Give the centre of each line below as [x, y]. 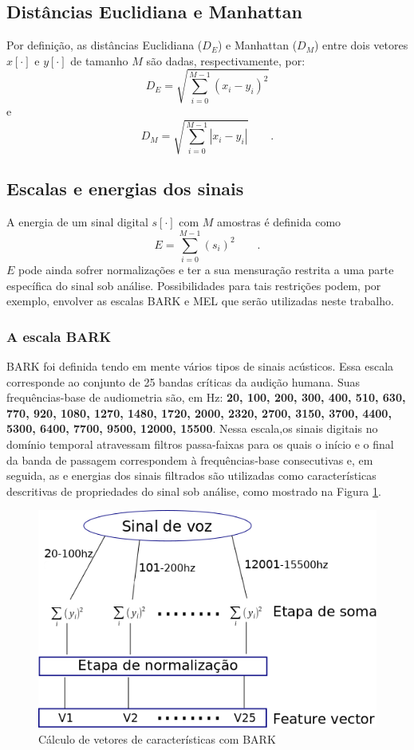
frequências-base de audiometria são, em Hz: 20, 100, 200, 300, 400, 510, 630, [206, 397]
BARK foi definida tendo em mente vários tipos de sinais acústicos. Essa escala [200, 366]
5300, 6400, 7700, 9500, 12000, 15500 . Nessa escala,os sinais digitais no [192, 428]
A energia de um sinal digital [77, 222]
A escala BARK [59, 336]
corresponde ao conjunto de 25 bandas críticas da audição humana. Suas [183, 381]
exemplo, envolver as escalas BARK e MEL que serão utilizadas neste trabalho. [200, 301]
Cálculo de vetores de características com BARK [157, 738]
